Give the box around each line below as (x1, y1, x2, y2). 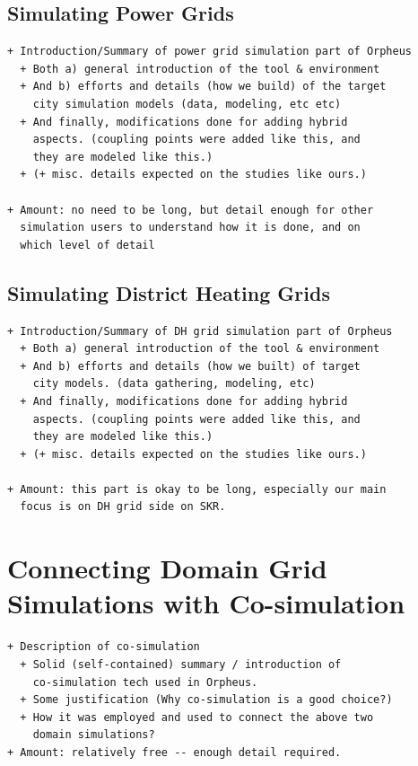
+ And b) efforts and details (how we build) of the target (20, 80, 387, 93)
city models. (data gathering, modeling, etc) (32, 377, 316, 391)
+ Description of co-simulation (7, 640, 200, 654)
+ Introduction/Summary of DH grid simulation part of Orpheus (7, 324, 393, 338)
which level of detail (20, 238, 155, 251)
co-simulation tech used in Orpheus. (32, 675, 258, 689)
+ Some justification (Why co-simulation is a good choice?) (20, 693, 393, 707)
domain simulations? (32, 728, 155, 742)
